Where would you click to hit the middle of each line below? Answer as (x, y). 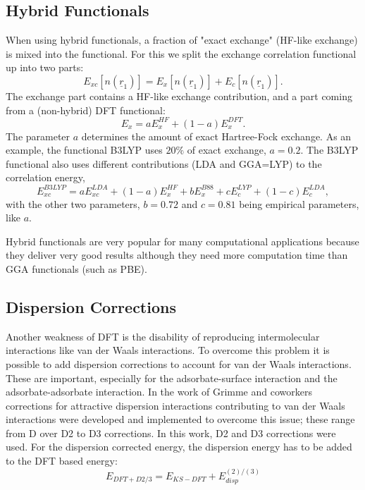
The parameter (38, 136)
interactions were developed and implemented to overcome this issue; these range (180, 419)
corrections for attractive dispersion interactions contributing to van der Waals (175, 405)
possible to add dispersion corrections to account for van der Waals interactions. (179, 363)
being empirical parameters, (299, 203)
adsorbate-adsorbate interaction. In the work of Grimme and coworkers (159, 392)
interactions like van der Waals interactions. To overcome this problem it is (168, 350)
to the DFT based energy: (62, 461)
